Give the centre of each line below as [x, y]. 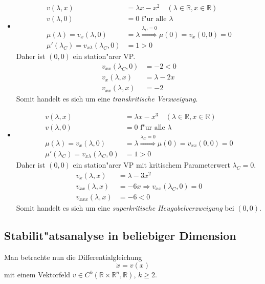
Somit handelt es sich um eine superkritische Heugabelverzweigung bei [125, 207]
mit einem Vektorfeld [37, 275]
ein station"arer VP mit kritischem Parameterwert [151, 165]
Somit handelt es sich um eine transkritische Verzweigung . [107, 99]
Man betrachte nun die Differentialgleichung [73, 257]
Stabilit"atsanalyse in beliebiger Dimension [120, 235]
